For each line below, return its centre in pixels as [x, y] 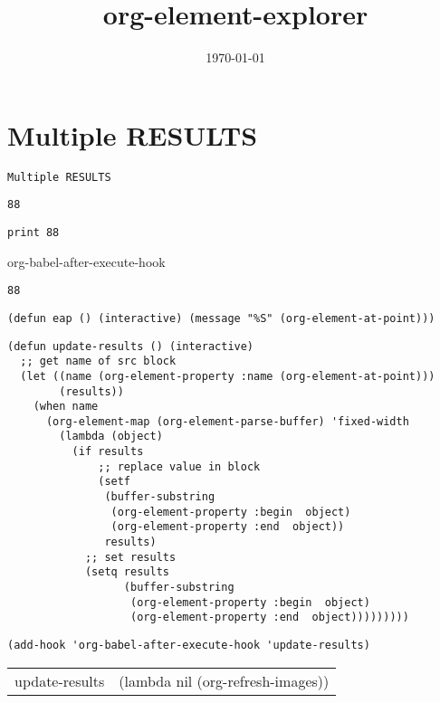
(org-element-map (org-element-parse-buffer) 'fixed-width [227, 421]
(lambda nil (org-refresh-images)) [224, 680]
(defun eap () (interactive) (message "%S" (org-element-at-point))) [221, 318]
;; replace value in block [179, 466]
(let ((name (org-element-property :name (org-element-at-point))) [228, 376]
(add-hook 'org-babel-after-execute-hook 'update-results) [189, 645]
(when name [66, 407]
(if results [108, 452]
